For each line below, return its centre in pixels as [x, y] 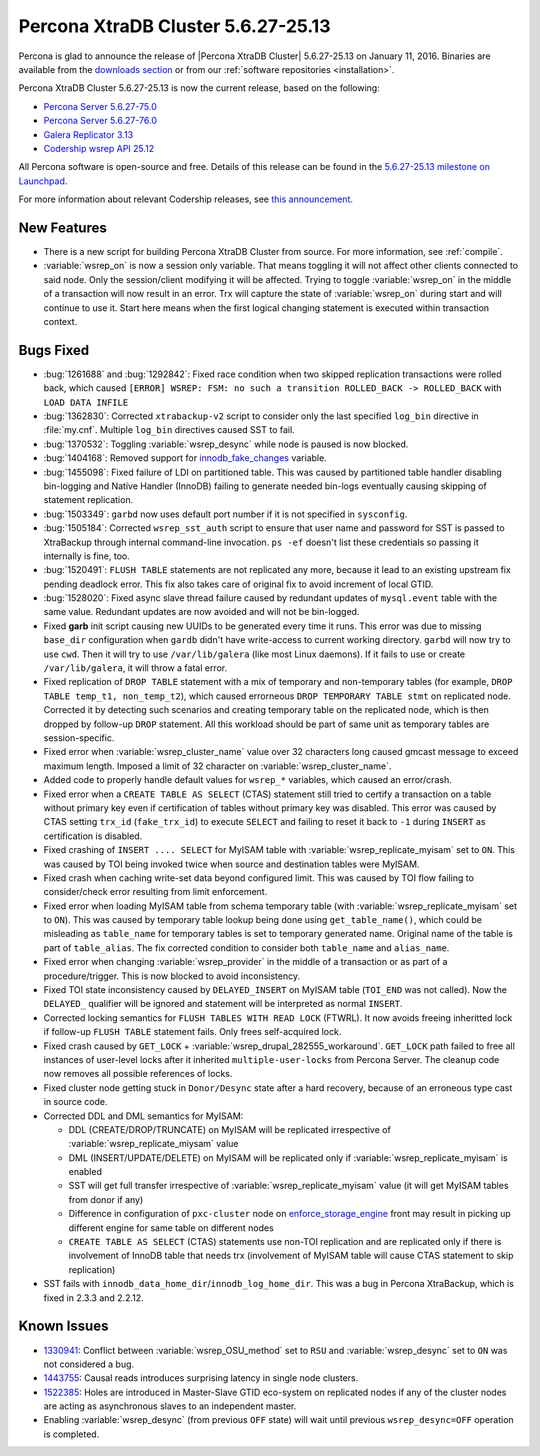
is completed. [71, 1434]
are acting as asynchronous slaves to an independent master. [170, 1406]
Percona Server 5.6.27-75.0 [100, 106]
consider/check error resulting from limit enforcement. [155, 892]
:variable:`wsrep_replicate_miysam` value [153, 1144]
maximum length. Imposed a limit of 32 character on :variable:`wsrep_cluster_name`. [217, 766]
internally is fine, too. [86, 556]
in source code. [75, 1102]
